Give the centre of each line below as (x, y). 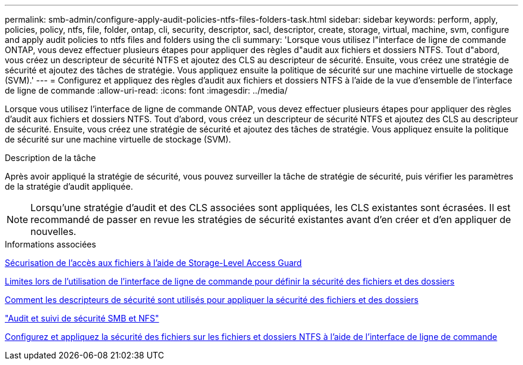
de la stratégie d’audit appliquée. (69, 186)
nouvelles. (53, 231)
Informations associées (50, 244)
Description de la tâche (50, 158)
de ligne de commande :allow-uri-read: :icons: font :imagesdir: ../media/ (146, 90)
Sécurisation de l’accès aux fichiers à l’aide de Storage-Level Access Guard (153, 263)
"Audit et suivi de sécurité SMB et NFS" (82, 318)
